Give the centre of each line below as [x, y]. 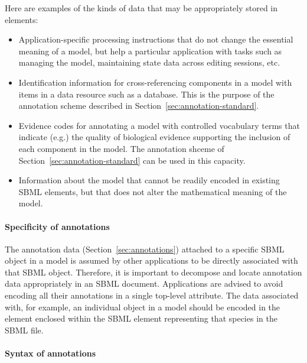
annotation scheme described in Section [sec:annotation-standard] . [139, 106]
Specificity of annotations [57, 226]
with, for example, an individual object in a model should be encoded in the [143, 307]
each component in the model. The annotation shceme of [121, 148]
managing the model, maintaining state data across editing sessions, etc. [149, 62]
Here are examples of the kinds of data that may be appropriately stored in [141, 8]
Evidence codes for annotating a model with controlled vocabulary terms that [159, 125]
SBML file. [24, 330]
